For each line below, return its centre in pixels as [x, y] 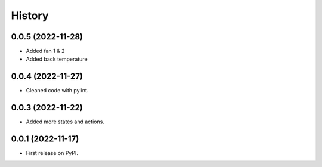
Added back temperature [57, 59]
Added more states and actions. [65, 122]
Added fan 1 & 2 [45, 51]
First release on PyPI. [52, 153]
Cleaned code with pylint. [57, 91]
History [30, 16]
